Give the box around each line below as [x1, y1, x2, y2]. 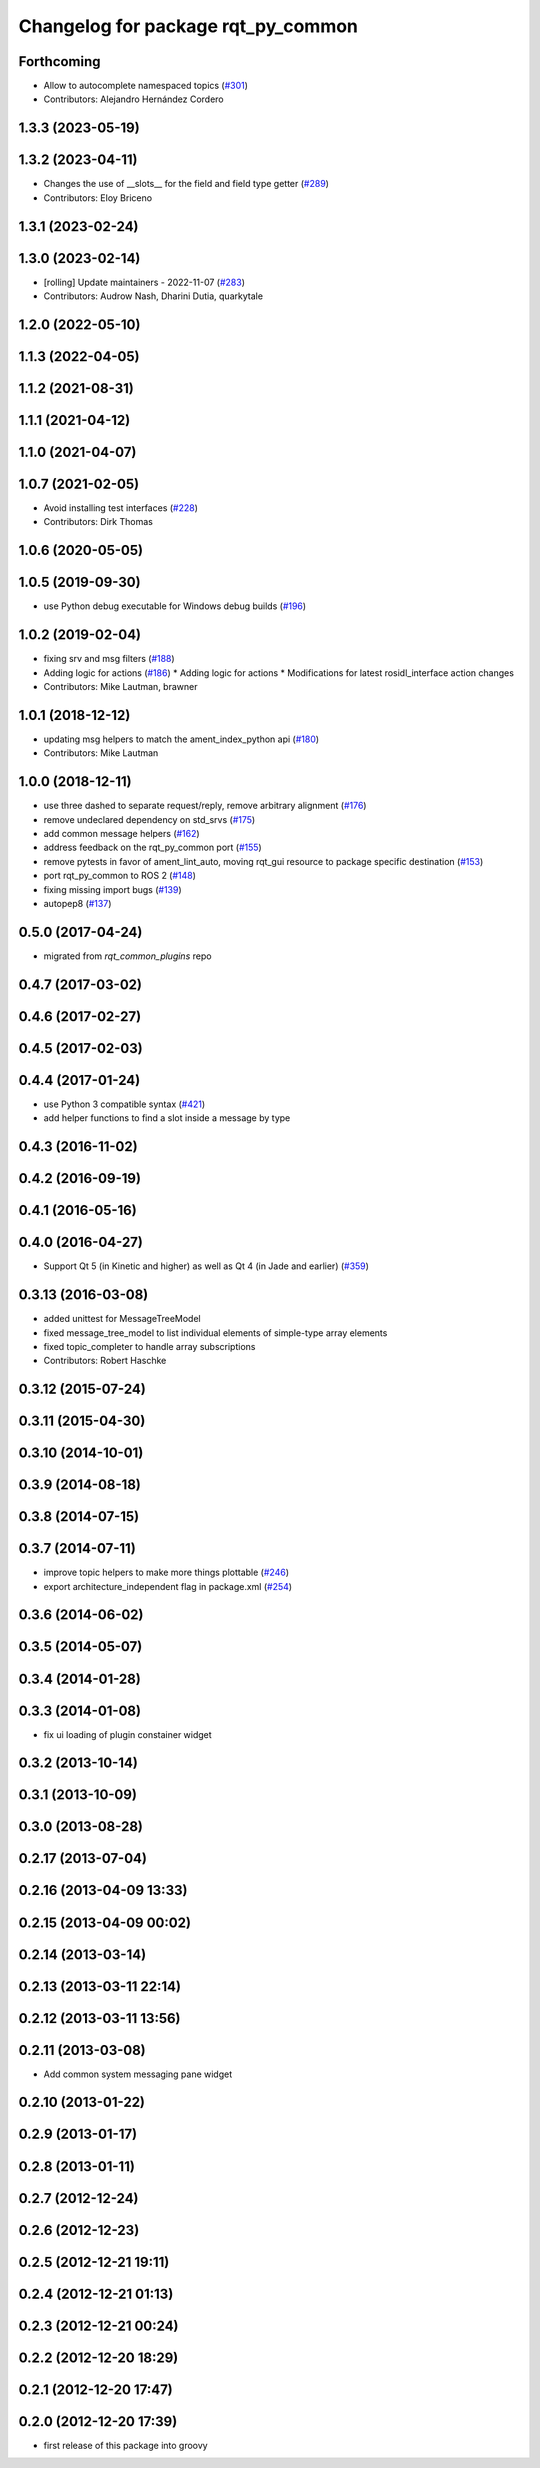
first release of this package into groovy [43, 2439, 209, 2451]
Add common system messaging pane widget [43, 2068, 233, 2080]
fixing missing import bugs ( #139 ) [43, 883, 182, 895]
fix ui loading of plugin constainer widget [43, 1728, 212, 1740]
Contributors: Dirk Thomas [43, 516, 154, 528]
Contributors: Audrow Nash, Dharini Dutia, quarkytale [43, 290, 264, 302]
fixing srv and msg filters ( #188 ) [43, 653, 175, 665]
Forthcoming [18, 53, 101, 70]
